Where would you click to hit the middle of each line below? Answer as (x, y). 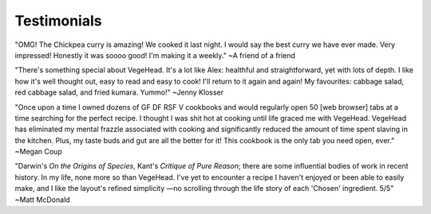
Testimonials (58, 21)
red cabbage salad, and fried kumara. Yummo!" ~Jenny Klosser (119, 92)
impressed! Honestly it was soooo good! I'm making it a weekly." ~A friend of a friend (155, 55)
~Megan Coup (39, 152)
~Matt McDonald (43, 200)
